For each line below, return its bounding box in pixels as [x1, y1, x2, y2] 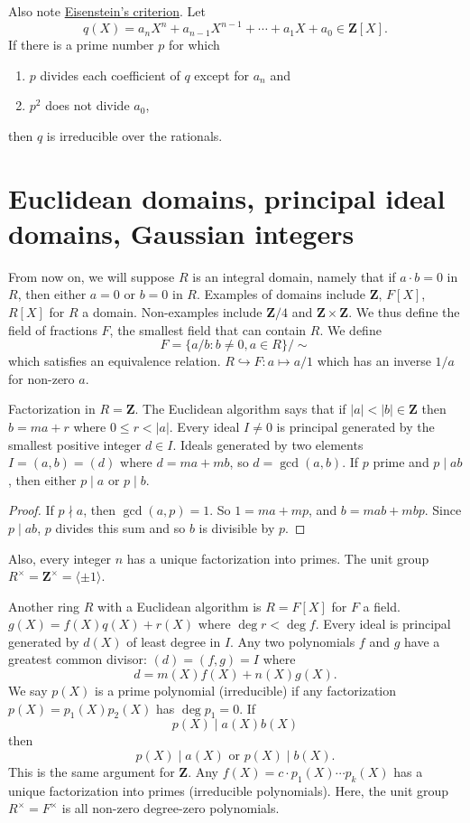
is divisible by [198, 518, 275, 537]
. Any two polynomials [230, 631, 355, 650]
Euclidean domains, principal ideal [8, 179, 446, 216]
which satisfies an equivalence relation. [8, 351, 221, 370]
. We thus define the [348, 302, 460, 321]
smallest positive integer [8, 435, 142, 454]
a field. [363, 596, 401, 615]
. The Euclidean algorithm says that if [134, 399, 346, 418]
